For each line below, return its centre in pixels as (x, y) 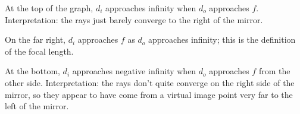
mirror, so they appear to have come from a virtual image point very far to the (149, 94)
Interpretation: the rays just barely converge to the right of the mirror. (134, 19)
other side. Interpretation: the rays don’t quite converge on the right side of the (150, 82)
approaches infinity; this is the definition (222, 39)
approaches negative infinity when (134, 71)
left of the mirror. (37, 106)
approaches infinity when (151, 8)
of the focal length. (39, 51)
